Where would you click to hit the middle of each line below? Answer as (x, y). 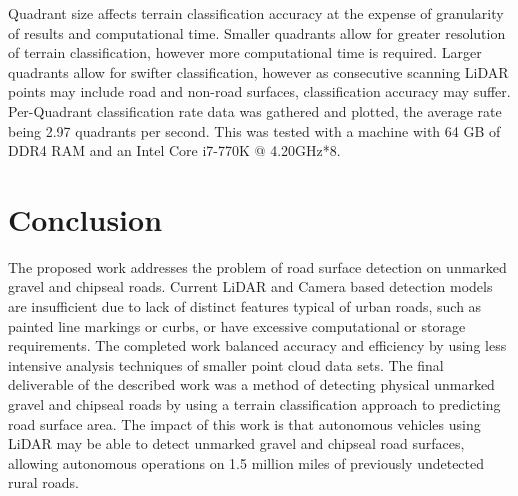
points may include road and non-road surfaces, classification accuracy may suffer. (259, 91)
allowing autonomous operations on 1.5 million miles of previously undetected (246, 462)
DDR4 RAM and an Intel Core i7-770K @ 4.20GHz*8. (174, 150)
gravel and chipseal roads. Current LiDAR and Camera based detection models (250, 286)
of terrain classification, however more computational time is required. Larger (245, 52)
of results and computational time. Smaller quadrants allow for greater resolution (257, 32)
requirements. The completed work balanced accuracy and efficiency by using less (257, 345)
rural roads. (43, 482)
